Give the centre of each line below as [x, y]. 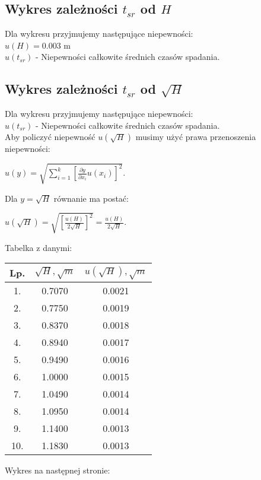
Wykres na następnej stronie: [58, 470]
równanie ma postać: [91, 198]
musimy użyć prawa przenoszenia [196, 137]
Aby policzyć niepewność [50, 137]
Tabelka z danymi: [39, 247]
